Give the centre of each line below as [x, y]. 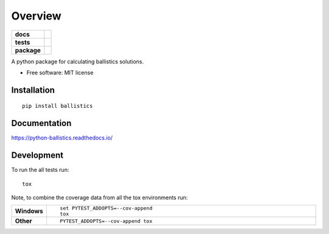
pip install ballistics [58, 106]
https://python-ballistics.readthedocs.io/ [62, 138]
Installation [33, 90]
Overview [36, 16]
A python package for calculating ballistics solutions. [78, 62]
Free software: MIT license [60, 73]
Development [37, 155]
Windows [29, 211]
